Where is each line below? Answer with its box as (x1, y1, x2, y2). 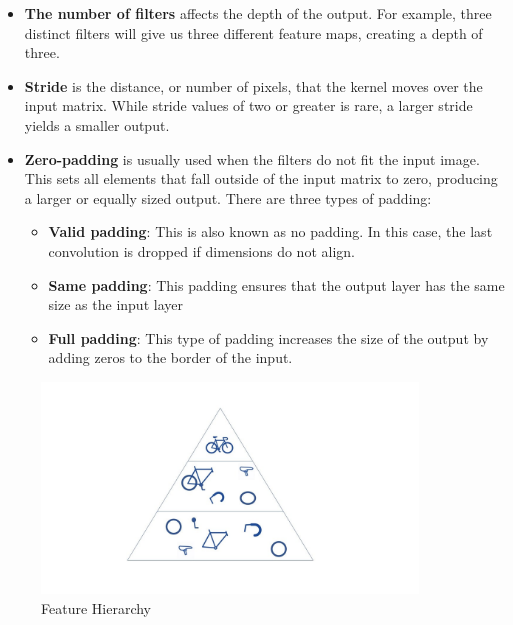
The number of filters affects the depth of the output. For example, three (24, 3, 492, 23)
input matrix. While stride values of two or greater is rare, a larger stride (24, 95, 473, 116)
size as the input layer (48, 294, 183, 315)
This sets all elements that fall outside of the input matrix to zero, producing (24, 168, 498, 189)
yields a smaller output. (24, 114, 170, 135)
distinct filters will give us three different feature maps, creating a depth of (24, 22, 483, 43)
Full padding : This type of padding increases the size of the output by (48, 327, 489, 348)
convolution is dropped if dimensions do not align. (48, 240, 355, 261)
